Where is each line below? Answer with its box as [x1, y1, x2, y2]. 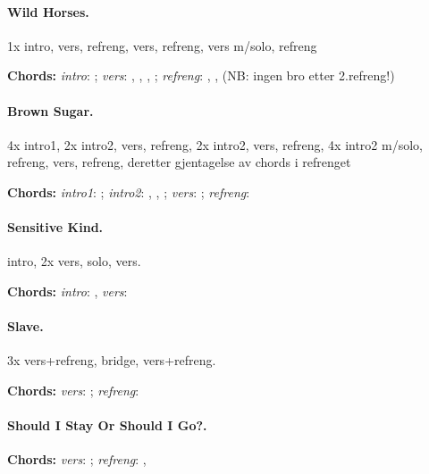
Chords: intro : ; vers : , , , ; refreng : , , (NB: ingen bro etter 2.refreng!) [7, 66, 395, 85]
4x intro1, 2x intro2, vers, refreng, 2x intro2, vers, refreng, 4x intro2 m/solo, [7, 135, 423, 154]
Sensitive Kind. [7, 218, 104, 237]
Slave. [7, 317, 44, 336]
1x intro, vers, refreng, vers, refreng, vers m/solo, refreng [7, 36, 317, 54]
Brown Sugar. [7, 101, 94, 120]
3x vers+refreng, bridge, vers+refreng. [7, 351, 216, 370]
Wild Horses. [7, 2, 89, 21]
